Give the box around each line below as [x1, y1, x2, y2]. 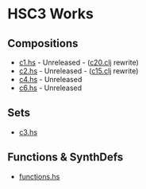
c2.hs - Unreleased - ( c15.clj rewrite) [18, 66, 139, 76]
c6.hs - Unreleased [18, 83, 83, 93]
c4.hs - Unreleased [18, 75, 83, 84]
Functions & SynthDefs [7, 151, 124, 164]
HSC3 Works [7, 5, 94, 23]
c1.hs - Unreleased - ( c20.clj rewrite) [18, 57, 140, 67]
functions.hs [18, 171, 60, 181]
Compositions [7, 37, 79, 50]
